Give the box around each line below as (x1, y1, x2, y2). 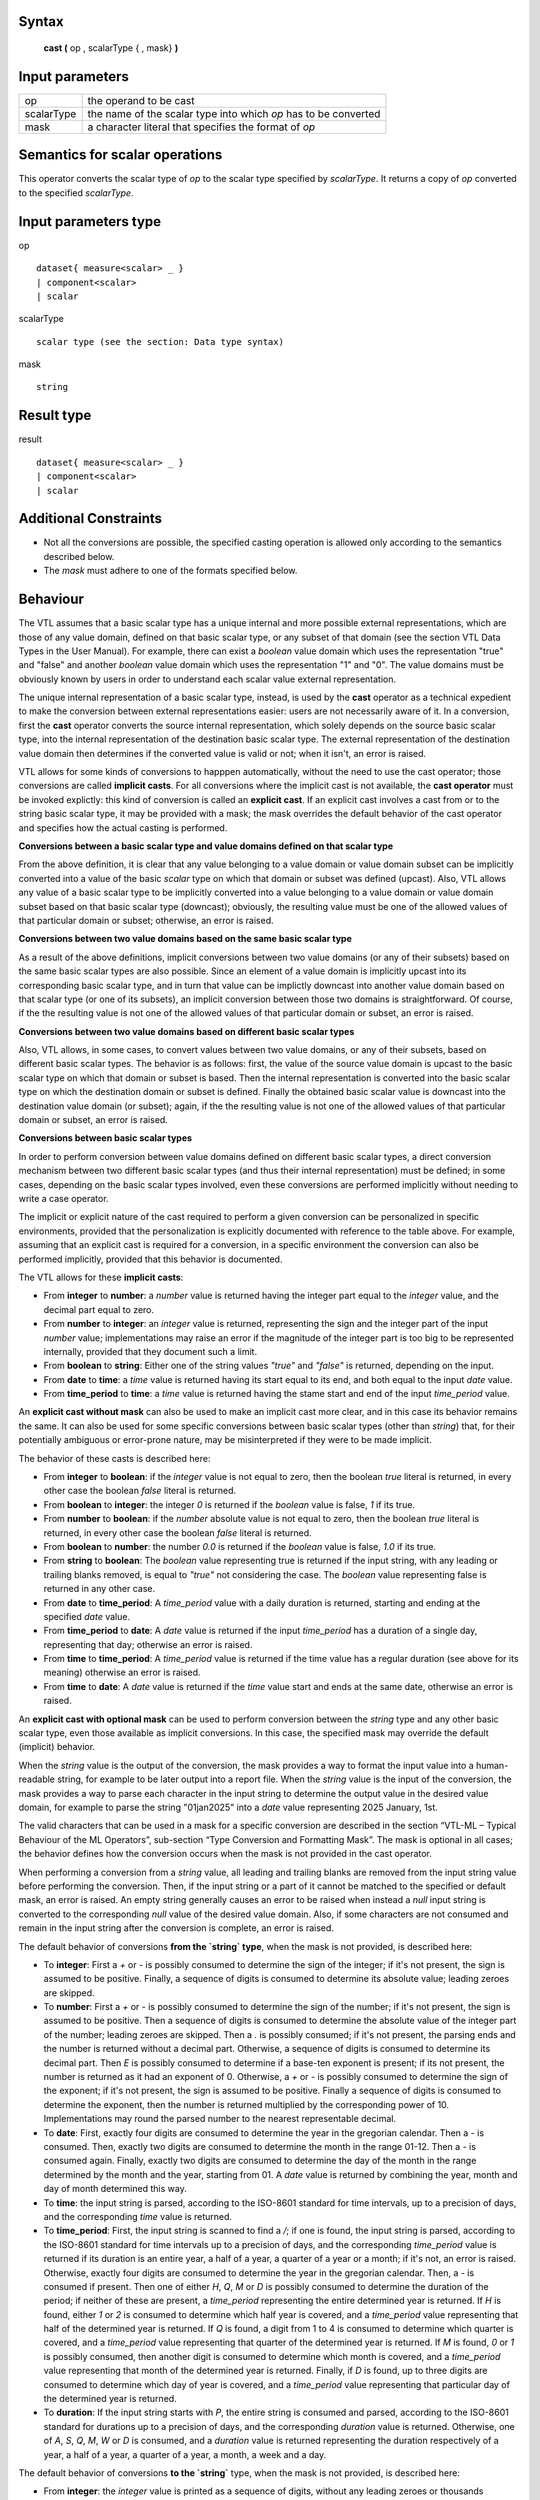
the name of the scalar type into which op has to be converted (87, 106, 381, 120)
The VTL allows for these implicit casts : (18, 1271, 184, 1283)
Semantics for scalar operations (18, 146, 223, 164)
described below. (43, 550, 115, 562)
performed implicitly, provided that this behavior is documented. (18, 1253, 283, 1265)
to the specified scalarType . (18, 186, 134, 199)
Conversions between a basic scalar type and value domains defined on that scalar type (18, 840, 394, 852)
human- (475, 1759, 509, 1771)
